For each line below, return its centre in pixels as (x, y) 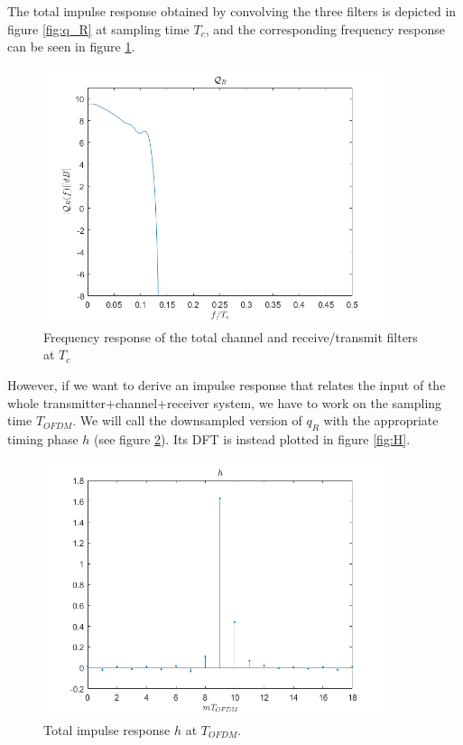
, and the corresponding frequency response (325, 28)
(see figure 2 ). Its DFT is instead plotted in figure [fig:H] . (252, 439)
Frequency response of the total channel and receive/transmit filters (231, 336)
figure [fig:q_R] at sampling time (98, 28)
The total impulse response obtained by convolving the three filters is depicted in (232, 11)
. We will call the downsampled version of (187, 420)
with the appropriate (381, 420)
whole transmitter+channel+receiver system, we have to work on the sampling (225, 402)
